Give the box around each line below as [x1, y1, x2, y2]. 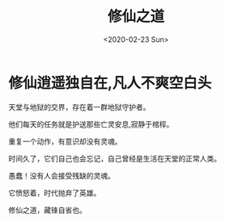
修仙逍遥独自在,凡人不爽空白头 [8, 73, 212, 92]
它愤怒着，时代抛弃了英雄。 [8, 187, 101, 198]
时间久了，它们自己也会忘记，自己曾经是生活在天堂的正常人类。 [8, 153, 221, 163]
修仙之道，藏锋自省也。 [8, 205, 87, 215]
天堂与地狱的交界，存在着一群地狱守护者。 [8, 102, 151, 111]
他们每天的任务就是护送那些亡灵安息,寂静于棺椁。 [8, 119, 174, 129]
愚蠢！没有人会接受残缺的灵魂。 [8, 170, 115, 180]
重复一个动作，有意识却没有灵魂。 [8, 136, 122, 146]
